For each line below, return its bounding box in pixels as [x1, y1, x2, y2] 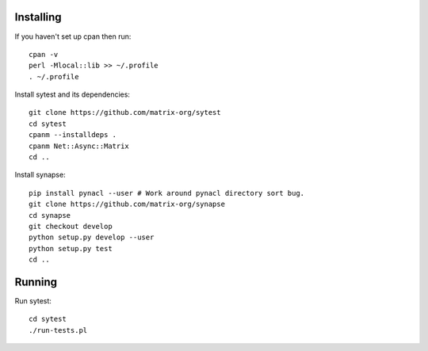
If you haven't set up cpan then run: [14, 32, 132, 41]
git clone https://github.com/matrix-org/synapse [29, 200, 226, 209]
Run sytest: [14, 296, 52, 306]
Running [14, 275, 58, 288]
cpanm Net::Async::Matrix [29, 141, 130, 151]
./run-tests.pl [29, 326, 88, 334]
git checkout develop [29, 222, 113, 231]
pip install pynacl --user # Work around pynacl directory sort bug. [29, 189, 305, 197]
